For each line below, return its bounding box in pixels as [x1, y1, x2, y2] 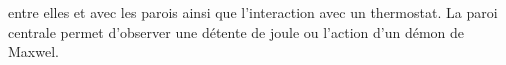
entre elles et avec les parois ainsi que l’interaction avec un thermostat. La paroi [8, 2, 498, 22]
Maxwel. [8, 41, 59, 62]
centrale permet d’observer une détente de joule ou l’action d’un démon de [8, 21, 465, 42]
